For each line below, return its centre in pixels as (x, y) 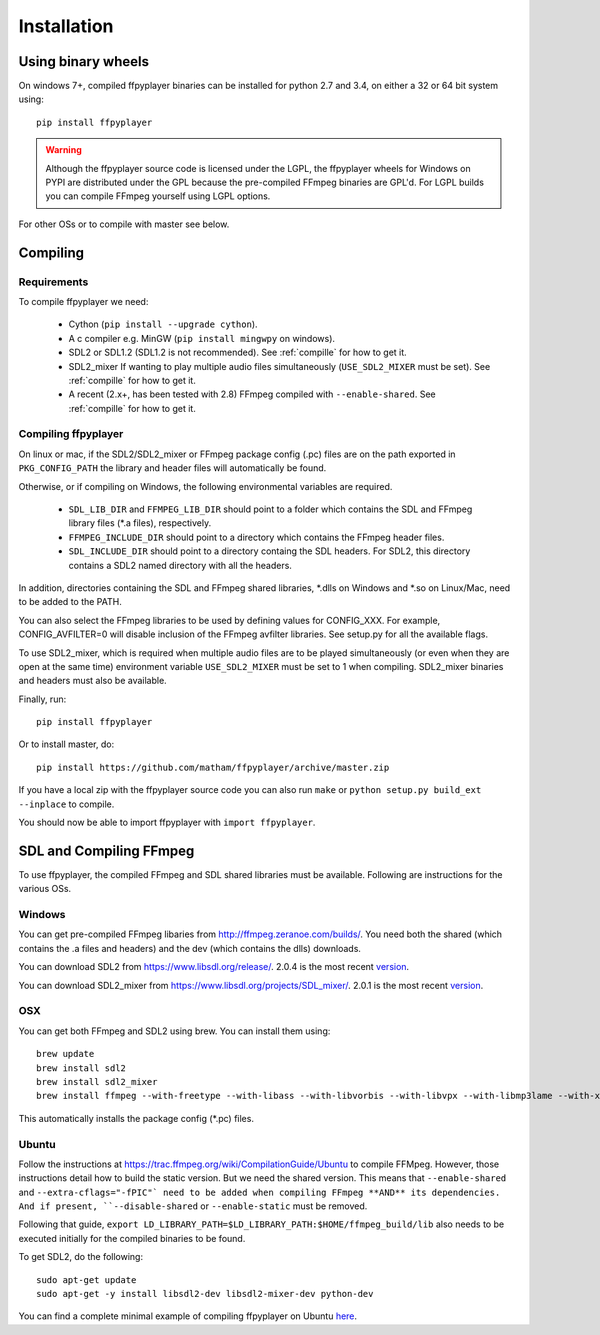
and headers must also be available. (92, 681)
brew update (65, 1054)
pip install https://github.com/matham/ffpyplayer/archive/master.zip (213, 767)
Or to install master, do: (66, 744)
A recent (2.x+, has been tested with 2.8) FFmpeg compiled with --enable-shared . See (252, 394)
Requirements (53, 282)
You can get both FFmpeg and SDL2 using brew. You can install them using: (174, 1031)
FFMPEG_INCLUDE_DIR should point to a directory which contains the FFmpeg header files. (256, 537)
